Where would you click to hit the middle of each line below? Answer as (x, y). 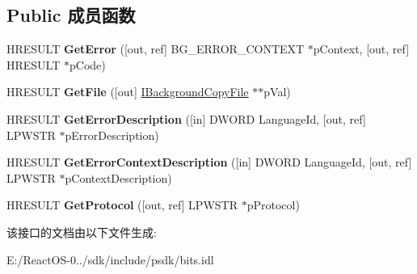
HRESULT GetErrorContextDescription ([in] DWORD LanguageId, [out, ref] (209, 162)
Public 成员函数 (71, 15)
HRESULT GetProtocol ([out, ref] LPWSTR (122, 205)
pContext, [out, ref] (361, 49)
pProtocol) (273, 205)
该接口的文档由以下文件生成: (82, 232)
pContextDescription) (118, 177)
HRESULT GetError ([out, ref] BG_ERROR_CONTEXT (156, 49)
